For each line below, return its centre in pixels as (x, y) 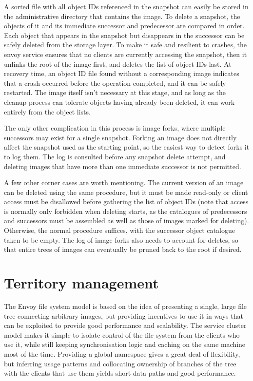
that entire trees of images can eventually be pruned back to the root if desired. (123, 249)
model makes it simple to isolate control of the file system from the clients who (122, 334)
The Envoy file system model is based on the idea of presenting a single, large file (126, 306)
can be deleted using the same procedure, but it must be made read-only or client (126, 192)
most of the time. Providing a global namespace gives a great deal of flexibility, (122, 353)
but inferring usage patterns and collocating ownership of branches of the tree (120, 363)
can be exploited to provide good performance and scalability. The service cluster (125, 325)
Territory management (81, 283)
